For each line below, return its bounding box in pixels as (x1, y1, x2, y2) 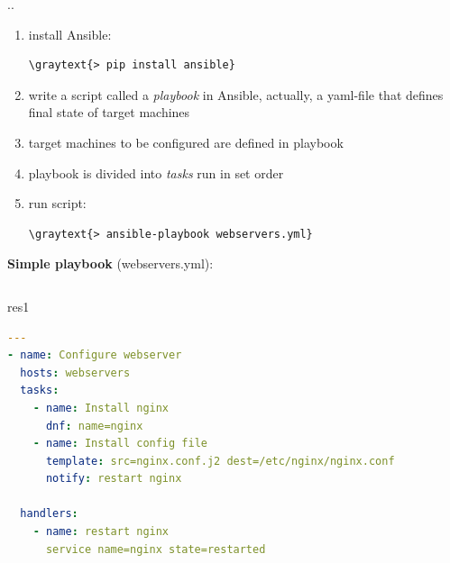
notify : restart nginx (45, 472, 182, 486)
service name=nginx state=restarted (45, 542, 266, 556)
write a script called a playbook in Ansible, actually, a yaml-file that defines (28, 85, 444, 104)
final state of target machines (28, 103, 190, 122)
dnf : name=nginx (45, 419, 143, 432)
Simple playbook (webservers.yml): (7, 254, 214, 273)
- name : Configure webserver (7, 349, 182, 362)
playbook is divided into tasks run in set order (28, 163, 284, 182)
